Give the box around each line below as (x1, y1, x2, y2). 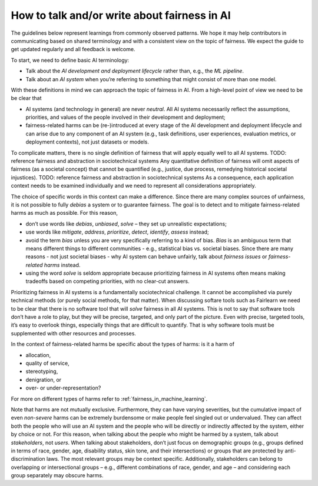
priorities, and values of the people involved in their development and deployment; (25, 114, 226, 121)
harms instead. (44, 261, 81, 268)
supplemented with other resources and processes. (11, 329, 137, 337)
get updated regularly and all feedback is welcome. (11, 46, 135, 53)
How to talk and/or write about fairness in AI (11, 9, 231, 22)
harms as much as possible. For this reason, (11, 209, 118, 217)
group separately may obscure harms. (11, 472, 104, 479)
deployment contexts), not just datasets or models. (25, 138, 150, 145)
